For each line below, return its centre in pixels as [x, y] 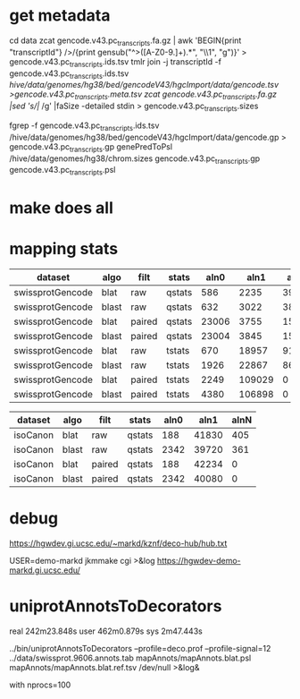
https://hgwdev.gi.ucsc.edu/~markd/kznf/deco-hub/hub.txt [118, 543]
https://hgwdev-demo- [199, 561]
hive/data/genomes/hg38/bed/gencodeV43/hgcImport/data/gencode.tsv [144, 85]
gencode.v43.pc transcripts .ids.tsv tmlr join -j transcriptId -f [115, 62]
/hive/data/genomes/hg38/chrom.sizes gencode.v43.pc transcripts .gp [135, 159]
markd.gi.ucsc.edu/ [45, 570]
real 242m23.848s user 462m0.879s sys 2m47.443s [106, 631]
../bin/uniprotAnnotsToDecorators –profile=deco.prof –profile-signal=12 [140, 649]
